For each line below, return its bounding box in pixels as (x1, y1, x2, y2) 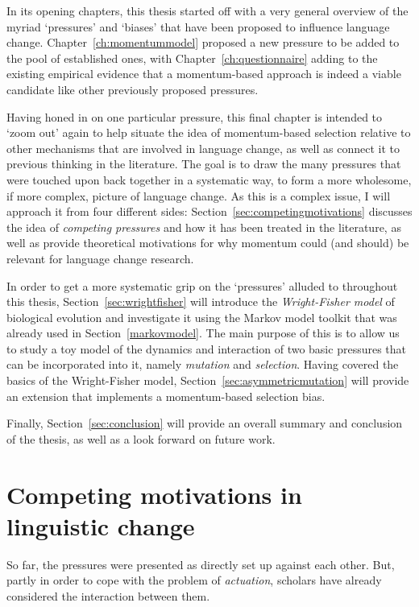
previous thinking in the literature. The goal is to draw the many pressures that (6, 155, 401, 172)
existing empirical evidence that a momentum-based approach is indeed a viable (6, 65, 401, 82)
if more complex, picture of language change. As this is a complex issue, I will (6, 187, 391, 204)
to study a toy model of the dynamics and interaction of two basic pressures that (6, 340, 407, 357)
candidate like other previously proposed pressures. (6, 81, 259, 97)
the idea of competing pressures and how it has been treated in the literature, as (6, 218, 401, 235)
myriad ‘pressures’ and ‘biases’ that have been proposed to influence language (6, 18, 390, 35)
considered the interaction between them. (6, 587, 210, 604)
